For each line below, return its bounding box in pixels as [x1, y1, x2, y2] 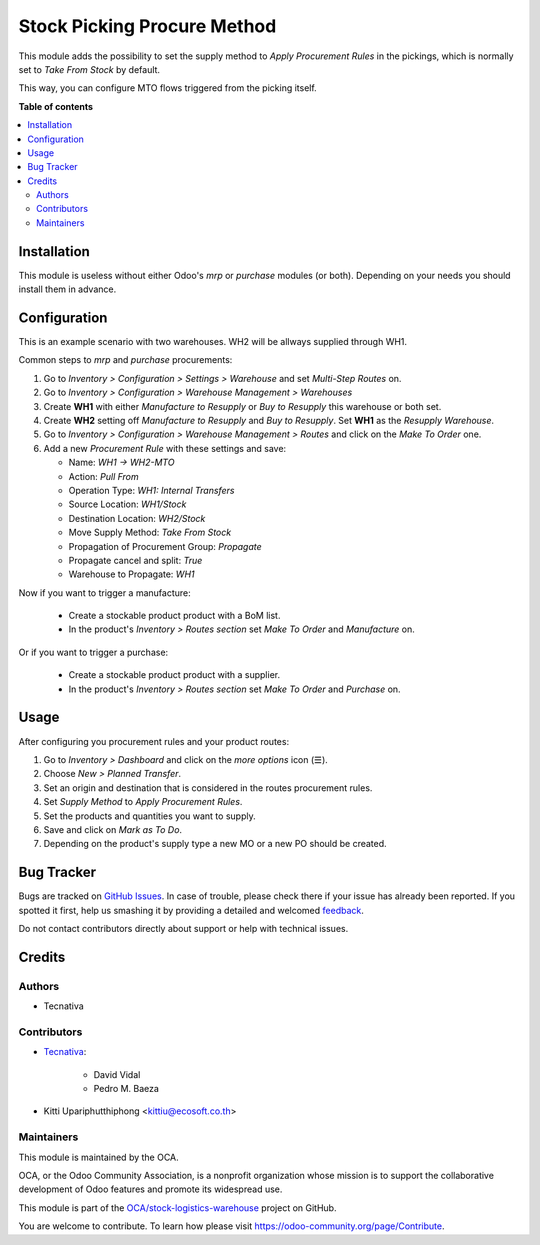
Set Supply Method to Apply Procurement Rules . [43, 796, 243, 808]
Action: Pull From [68, 470, 139, 482]
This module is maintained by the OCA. [18, 1151, 179, 1163]
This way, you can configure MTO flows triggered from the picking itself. [18, 82, 317, 94]
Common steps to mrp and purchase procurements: [18, 354, 233, 366]
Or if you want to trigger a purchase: [18, 646, 169, 658]
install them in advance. [18, 283, 117, 295]
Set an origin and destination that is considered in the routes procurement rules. [43, 781, 373, 794]
